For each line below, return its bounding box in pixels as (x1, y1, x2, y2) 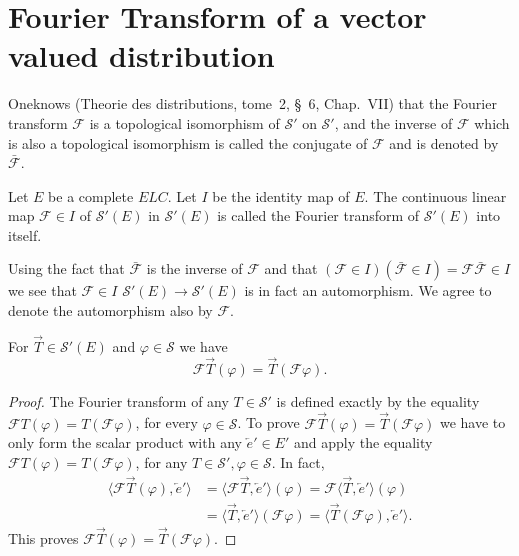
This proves (8, 528, 79, 548)
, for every (135, 412, 198, 433)
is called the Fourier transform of (217, 205, 420, 226)
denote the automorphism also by (8, 300, 213, 321)
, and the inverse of (334, 112, 453, 133)
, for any (135, 451, 188, 472)
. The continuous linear (364, 185, 507, 206)
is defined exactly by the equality (276, 390, 480, 411)
